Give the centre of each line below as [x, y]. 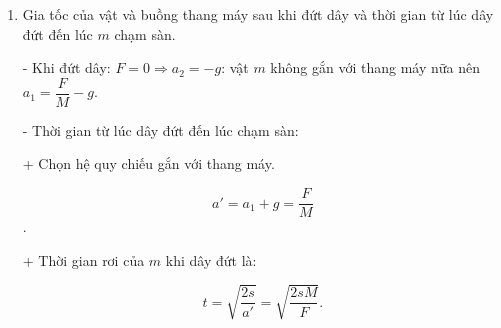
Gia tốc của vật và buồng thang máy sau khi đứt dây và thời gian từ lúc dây [258, 14]
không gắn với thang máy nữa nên [375, 67]
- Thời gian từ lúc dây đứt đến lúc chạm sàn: [160, 129]
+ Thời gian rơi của [83, 259]
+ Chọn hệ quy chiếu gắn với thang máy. [148, 163]
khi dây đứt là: [211, 259]
